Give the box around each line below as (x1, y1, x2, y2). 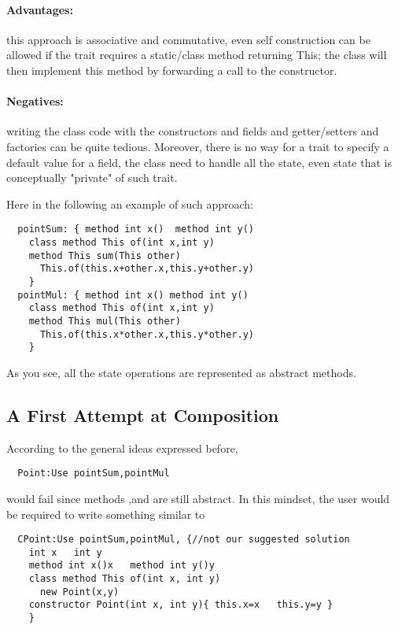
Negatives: (6, 93, 64, 109)
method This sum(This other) (28, 250, 181, 261)
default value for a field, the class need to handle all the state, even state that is (6, 154, 392, 170)
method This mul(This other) (28, 315, 181, 327)
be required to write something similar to (6, 505, 205, 522)
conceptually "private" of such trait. (6, 169, 178, 186)
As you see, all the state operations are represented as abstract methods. (6, 364, 356, 380)
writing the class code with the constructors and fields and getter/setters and (6, 123, 379, 139)
